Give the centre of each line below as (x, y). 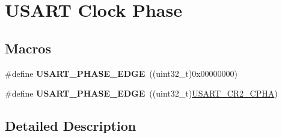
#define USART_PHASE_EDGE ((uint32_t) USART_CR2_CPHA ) (141, 93)
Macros (28, 48)
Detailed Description (71, 126)
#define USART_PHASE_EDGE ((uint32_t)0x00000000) (121, 73)
